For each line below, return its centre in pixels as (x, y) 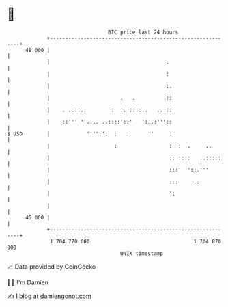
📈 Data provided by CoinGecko (52, 267)
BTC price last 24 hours (143, 32)
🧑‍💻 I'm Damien (28, 282)
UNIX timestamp (142, 253)
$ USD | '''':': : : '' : (90, 134)
